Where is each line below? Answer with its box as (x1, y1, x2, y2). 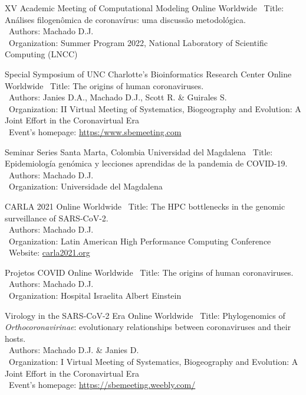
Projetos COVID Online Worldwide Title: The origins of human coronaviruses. (5, 266, 294, 278)
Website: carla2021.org (8, 246, 90, 259)
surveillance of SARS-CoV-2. (5, 211, 108, 224)
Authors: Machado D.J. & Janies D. (8, 344, 139, 356)
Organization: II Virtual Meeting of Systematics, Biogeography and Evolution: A (8, 102, 301, 115)
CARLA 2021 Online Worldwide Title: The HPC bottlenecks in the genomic (5, 200, 285, 212)
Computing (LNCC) (5, 48, 78, 60)
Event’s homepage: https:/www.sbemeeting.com (8, 125, 182, 138)
